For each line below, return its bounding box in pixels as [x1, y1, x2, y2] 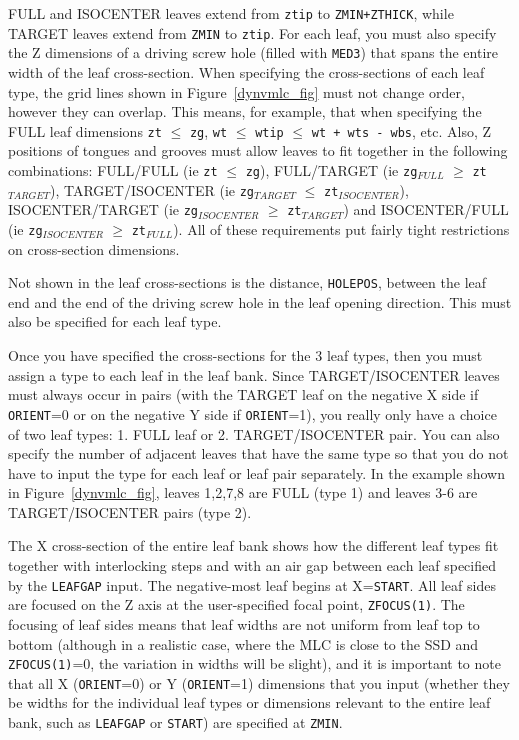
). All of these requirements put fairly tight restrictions [173, 218, 510, 239]
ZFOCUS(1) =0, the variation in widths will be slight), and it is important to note [8, 653, 501, 674]
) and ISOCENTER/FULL [343, 199, 509, 220]
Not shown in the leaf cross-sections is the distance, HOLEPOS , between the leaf [8, 272, 487, 293]
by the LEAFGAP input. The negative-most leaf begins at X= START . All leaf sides [8, 574, 496, 595]
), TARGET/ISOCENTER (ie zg [49, 179, 254, 200]
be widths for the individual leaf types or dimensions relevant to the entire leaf [8, 692, 491, 713]
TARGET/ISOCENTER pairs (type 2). [8, 501, 252, 522]
